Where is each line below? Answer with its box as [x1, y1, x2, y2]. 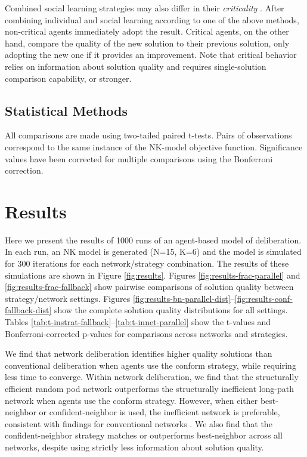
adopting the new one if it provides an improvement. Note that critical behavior [5, 48, 297, 61]
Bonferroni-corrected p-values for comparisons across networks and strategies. [5, 327, 288, 339]
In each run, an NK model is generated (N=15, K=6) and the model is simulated [5, 245, 302, 258]
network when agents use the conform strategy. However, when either [5, 394, 258, 406]
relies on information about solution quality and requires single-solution [5, 60, 266, 72]
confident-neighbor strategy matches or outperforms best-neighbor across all [5, 429, 283, 441]
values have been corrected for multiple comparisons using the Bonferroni [5, 152, 273, 165]
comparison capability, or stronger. [5, 72, 132, 84]
